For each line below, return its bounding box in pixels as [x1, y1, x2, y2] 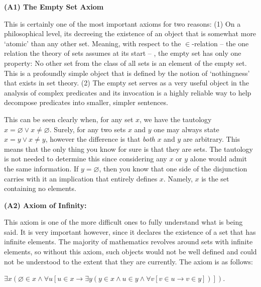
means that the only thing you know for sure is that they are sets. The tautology [4, 143, 253, 154]
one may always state [154, 124, 219, 134]
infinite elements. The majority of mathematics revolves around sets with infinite [4, 236, 253, 247]
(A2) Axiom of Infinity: [4, 200, 87, 210]
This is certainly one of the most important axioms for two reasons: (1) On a [4, 18, 241, 29]
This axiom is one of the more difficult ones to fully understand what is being [4, 217, 243, 227]
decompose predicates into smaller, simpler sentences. [4, 97, 168, 108]
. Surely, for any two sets [49, 124, 126, 134]
